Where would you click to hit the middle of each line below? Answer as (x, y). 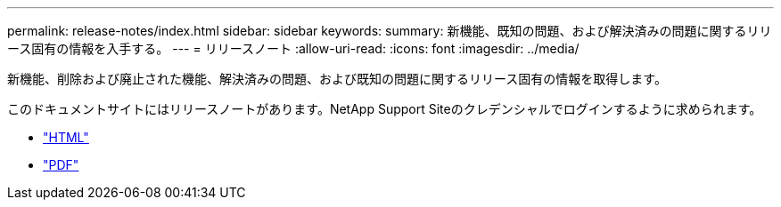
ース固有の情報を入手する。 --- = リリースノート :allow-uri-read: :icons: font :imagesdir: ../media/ (293, 48)
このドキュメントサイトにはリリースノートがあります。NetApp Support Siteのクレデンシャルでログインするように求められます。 (385, 109)
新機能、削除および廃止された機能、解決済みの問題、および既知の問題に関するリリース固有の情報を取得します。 (337, 79)
